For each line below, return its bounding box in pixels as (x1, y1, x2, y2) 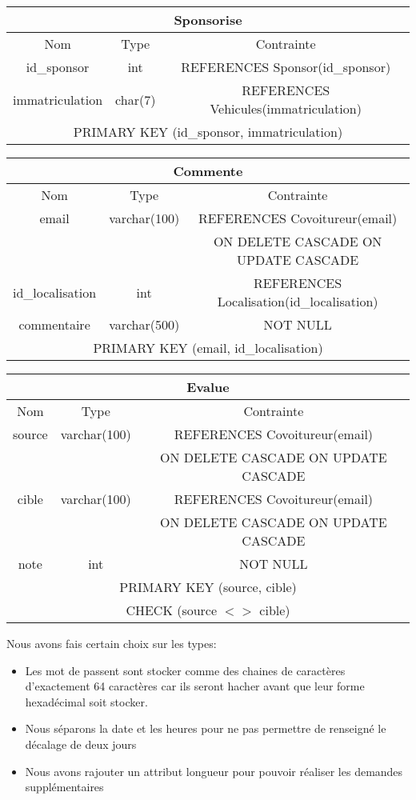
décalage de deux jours (25, 735, 137, 752)
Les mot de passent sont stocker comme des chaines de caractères (25, 662, 346, 678)
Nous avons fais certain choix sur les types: (6, 635, 217, 651)
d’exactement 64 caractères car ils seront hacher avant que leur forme (25, 678, 365, 694)
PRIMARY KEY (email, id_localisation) (93, 338, 323, 357)
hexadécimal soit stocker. (25, 693, 148, 710)
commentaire (18, 315, 90, 334)
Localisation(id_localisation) (217, 292, 378, 310)
